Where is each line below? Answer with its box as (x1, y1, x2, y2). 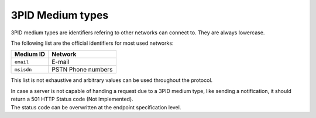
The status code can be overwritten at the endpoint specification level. (11, 103, 181, 110)
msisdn (14, 66, 32, 73)
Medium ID (14, 50, 45, 58)
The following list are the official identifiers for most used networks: (11, 40, 174, 47)
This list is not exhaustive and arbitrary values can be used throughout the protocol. (11, 77, 213, 84)
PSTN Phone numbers (51, 66, 113, 74)
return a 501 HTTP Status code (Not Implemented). (11, 96, 134, 103)
